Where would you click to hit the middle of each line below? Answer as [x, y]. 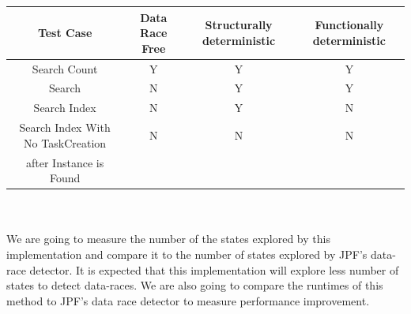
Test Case [65, 33]
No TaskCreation [65, 142]
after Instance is [65, 162]
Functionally [349, 25]
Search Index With [65, 127]
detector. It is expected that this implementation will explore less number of [214, 269]
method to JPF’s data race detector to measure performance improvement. [188, 300]
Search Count [65, 68]
